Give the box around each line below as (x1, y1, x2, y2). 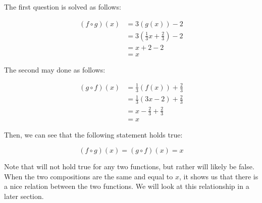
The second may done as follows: (4, 64, 106, 75)
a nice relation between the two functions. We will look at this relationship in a (4, 181, 249, 191)
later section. (4, 190, 44, 201)
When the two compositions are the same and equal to (4, 171, 173, 181)
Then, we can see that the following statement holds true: (4, 129, 183, 140)
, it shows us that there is (179, 171, 258, 181)
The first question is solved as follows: (4, 2, 121, 12)
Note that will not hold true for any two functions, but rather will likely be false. (4, 161, 254, 172)
